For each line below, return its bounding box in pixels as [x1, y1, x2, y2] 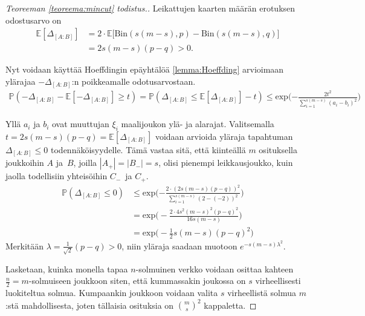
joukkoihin [5, 156, 44, 169]
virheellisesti [255, 274, 301, 287]
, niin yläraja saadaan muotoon [121, 239, 237, 252]
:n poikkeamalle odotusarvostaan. [71, 74, 196, 87]
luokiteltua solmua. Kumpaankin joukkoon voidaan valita [5, 286, 218, 298]
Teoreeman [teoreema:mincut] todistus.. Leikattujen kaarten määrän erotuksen [5, 2, 296, 14]
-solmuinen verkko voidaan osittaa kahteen [135, 262, 294, 275]
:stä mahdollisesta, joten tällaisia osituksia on [5, 298, 174, 311]
